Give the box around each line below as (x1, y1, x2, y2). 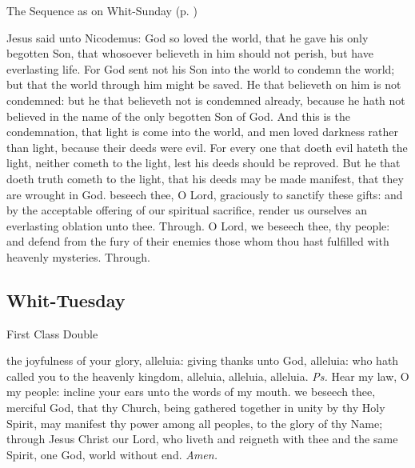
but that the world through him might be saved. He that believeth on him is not (6, 76, 401, 93)
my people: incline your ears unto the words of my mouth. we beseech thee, (6, 383, 376, 400)
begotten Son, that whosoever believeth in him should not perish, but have (6, 45, 373, 62)
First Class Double (6, 325, 98, 342)
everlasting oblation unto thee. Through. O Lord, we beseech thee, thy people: (6, 217, 390, 234)
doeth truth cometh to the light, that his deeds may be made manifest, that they (6, 170, 404, 186)
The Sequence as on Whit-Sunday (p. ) (6, 2, 198, 18)
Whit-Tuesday (6, 287, 126, 312)
